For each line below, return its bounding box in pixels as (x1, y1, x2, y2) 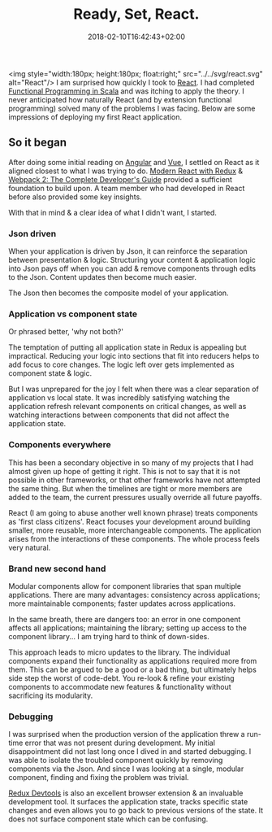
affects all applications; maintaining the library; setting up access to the (8, 623, 248, 633)
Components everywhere (8, 439, 111, 451)
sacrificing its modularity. (8, 690, 93, 700)
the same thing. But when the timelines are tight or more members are (8, 483, 243, 493)
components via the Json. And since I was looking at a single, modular (8, 764, 244, 773)
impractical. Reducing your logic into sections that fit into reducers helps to (8, 351, 260, 361)
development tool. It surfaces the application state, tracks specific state (8, 797, 248, 807)
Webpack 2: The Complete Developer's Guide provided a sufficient (8, 174, 233, 184)
